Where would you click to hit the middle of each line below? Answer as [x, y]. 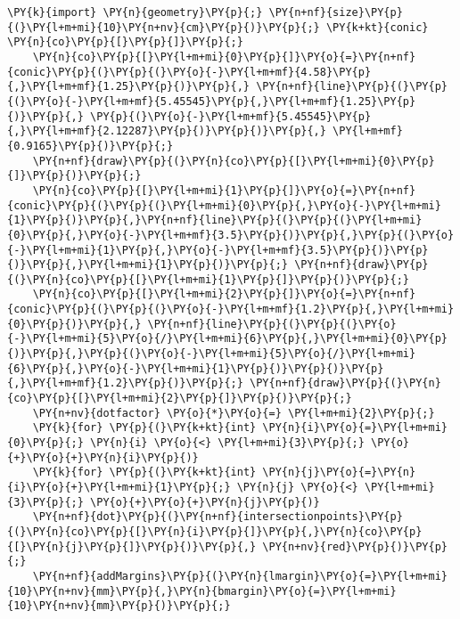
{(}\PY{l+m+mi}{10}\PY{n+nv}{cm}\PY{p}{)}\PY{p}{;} [164, 27]
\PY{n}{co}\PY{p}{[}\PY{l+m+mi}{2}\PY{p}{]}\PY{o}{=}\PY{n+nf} [224, 294]
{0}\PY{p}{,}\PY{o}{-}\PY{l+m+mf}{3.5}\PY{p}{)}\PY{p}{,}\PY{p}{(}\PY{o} [231, 235]
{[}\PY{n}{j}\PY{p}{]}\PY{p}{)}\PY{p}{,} [132, 546]
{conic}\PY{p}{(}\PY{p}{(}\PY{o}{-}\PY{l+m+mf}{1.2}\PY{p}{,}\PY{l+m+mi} [231, 309]
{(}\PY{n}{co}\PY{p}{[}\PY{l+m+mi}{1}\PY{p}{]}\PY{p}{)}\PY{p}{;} [209, 279]
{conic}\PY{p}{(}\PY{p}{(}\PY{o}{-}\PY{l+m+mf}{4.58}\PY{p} [189, 72]
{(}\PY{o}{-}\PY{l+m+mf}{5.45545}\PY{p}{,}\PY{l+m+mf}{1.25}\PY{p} [212, 101]
